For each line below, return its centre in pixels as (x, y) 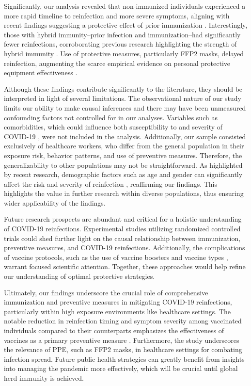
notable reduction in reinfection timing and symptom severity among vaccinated (123, 321)
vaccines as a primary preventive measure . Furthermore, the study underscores (122, 340)
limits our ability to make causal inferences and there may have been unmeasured (125, 107)
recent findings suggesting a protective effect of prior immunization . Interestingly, (126, 25)
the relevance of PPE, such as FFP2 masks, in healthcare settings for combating (123, 349)
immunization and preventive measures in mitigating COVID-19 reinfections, (118, 302)
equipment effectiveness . (41, 72)
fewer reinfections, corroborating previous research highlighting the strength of (120, 44)
